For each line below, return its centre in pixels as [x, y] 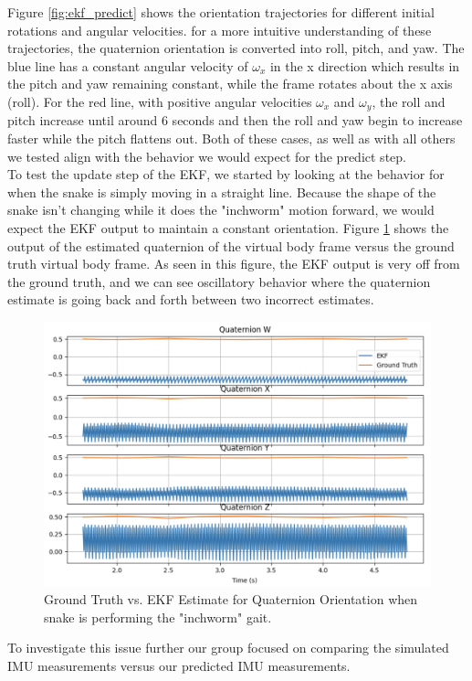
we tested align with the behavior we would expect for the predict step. [207, 156]
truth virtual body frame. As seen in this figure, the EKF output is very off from [234, 264]
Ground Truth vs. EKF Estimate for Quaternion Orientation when [231, 598]
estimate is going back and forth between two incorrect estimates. [191, 299]
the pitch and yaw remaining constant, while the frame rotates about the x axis [230, 84]
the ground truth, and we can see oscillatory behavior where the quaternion [219, 281]
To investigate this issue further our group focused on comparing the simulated [228, 648]
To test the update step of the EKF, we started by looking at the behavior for [226, 174]
